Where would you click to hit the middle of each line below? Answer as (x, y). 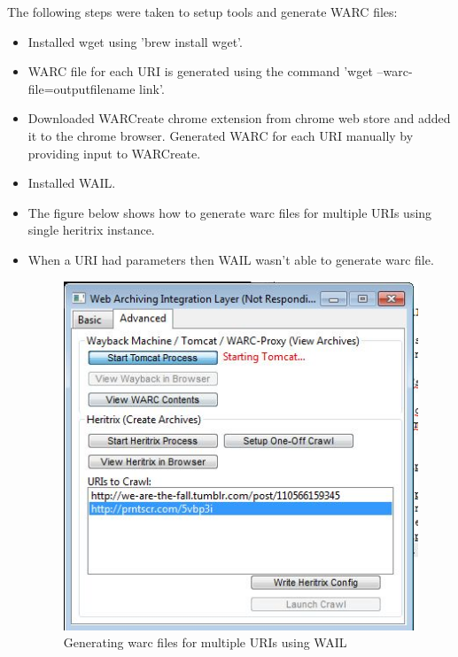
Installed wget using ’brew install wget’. (135, 41)
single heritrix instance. (91, 230)
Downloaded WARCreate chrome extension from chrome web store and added (239, 118)
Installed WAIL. (72, 183)
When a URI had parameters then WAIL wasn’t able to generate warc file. (231, 259)
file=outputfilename (82, 88)
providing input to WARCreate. (114, 153)
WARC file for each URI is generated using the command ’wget (200, 71)
